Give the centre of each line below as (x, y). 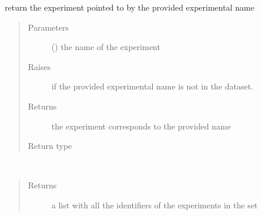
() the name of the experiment (106, 47)
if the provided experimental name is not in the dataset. (152, 86)
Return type (50, 146)
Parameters (48, 27)
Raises (39, 66)
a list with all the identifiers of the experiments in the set (154, 205)
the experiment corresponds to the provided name (141, 126)
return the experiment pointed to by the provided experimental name (130, 7)
